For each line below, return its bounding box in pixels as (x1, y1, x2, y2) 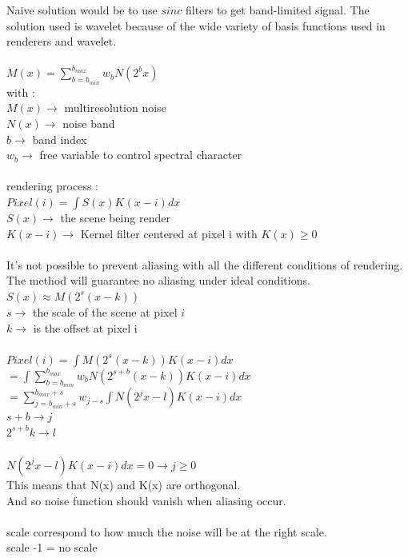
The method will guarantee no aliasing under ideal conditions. (6, 272, 310, 289)
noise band (62, 115, 115, 131)
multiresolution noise (64, 99, 166, 116)
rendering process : (6, 177, 98, 194)
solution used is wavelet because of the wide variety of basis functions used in (6, 17, 386, 34)
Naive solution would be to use (6, 2, 158, 18)
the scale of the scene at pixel (32, 303, 178, 320)
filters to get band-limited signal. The (185, 2, 370, 18)
